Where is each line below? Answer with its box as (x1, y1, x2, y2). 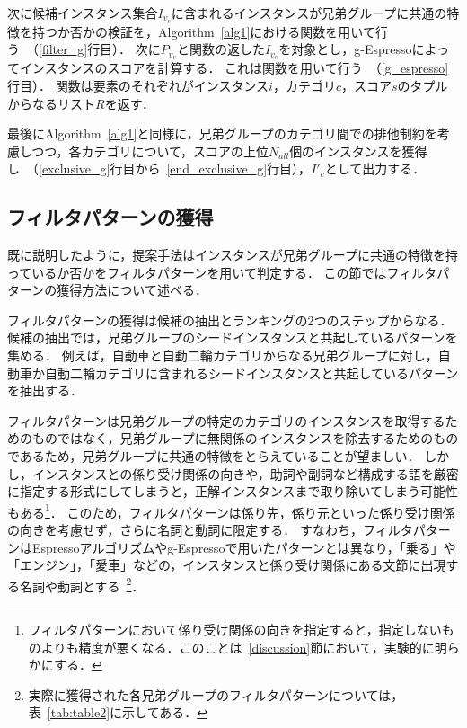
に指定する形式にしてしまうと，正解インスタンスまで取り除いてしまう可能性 (7, 482, 459, 501)
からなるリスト (7, 93, 95, 112)
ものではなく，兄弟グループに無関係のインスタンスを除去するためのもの (31, 429, 459, 448)
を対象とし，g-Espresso (278, 40, 412, 58)
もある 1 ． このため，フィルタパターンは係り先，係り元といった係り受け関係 (7, 500, 455, 521)
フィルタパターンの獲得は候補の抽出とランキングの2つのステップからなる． (7, 310, 453, 329)
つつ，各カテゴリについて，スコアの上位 (31, 141, 269, 160)
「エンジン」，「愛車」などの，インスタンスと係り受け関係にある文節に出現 (7, 555, 446, 574)
